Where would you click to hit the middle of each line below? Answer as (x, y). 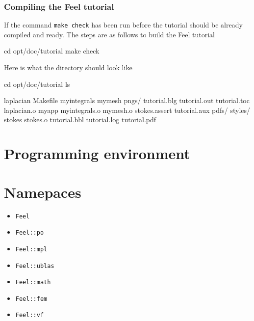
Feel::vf (30, 315)
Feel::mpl (31, 249)
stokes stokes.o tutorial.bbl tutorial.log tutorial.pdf (80, 120)
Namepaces (43, 192)
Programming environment (97, 153)
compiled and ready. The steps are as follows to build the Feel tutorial (109, 34)
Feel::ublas (35, 266)
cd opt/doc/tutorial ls (37, 84)
